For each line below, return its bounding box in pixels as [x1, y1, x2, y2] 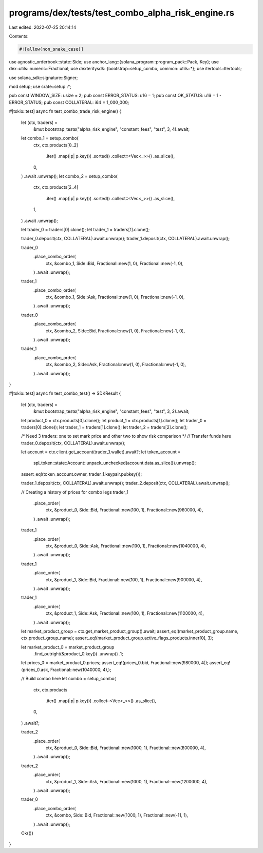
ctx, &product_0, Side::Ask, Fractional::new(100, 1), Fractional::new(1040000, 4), [45, 543, 207, 548]
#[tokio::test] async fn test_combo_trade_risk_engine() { [9, 108, 122, 114]
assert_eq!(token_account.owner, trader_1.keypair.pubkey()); [21, 471, 142, 477]
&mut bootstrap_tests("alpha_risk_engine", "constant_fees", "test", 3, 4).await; [33, 126, 190, 132]
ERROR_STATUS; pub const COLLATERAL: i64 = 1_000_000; [9, 99, 129, 105]
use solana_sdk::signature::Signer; [9, 75, 78, 81]
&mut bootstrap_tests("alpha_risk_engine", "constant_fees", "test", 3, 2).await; [33, 408, 190, 414]
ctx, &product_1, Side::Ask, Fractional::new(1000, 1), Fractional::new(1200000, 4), [45, 778, 208, 784]
